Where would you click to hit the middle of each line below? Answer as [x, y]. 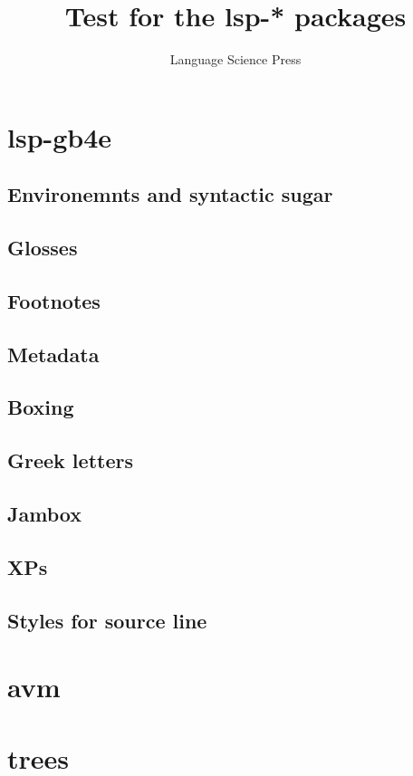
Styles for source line [107, 620]
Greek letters [70, 460]
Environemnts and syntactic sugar [170, 194]
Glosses [43, 248]
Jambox [44, 513]
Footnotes [54, 300]
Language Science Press [235, 59]
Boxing [41, 407]
